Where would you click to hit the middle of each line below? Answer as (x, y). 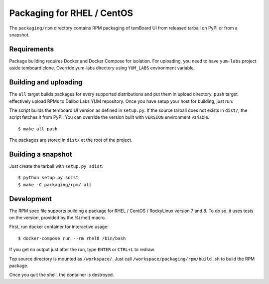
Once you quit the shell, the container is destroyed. (62, 275)
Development (31, 199)
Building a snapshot (41, 154)
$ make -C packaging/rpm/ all (55, 184)
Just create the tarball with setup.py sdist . (56, 166)
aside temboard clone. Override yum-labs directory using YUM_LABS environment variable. (102, 68)
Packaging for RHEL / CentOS (71, 13)
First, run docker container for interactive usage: (59, 227)
